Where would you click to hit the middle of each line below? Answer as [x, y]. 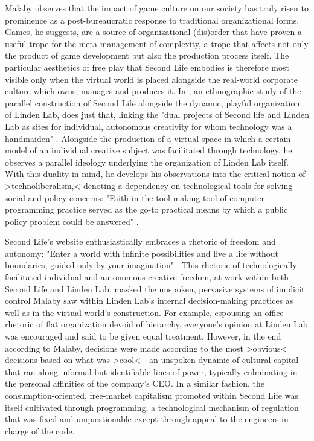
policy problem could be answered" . [72, 221]
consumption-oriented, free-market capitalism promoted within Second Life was [152, 395]
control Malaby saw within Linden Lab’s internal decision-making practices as [149, 301]
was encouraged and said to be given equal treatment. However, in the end [143, 336]
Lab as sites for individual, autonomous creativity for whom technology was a [149, 126]
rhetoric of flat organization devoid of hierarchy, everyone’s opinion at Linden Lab [156, 324]
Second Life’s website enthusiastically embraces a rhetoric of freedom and [140, 241]
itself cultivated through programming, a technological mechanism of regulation [152, 407]
